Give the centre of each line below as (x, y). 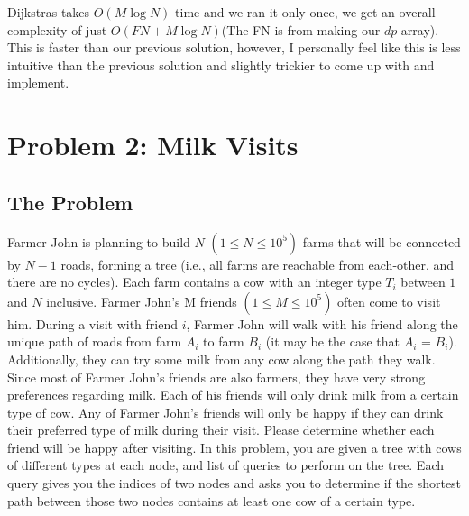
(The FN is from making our (301, 29)
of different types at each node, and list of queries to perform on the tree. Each (225, 465)
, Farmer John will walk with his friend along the (322, 323)
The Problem (70, 202)
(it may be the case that (333, 341)
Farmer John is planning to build (99, 241)
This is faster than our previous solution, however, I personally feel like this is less (234, 47)
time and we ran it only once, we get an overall (305, 12)
